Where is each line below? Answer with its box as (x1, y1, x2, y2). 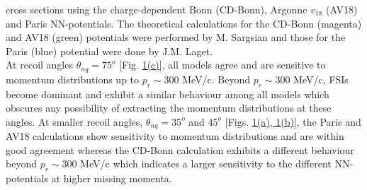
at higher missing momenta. (51, 171, 172, 186)
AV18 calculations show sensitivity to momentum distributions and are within (6, 129, 344, 143)
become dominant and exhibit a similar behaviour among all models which (6, 86, 329, 101)
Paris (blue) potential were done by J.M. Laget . (6, 43, 213, 58)
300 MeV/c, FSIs (275, 71, 349, 86)
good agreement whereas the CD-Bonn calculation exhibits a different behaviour (6, 142, 354, 157)
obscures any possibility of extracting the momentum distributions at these (6, 100, 332, 115)
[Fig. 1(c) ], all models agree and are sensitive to (119, 57, 326, 72)
